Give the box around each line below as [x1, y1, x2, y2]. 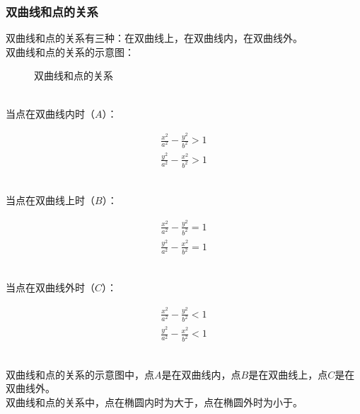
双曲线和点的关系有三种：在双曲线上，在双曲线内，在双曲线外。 [6, 30, 303, 45]
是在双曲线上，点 [248, 367, 328, 381]
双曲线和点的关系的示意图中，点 [6, 367, 154, 381]
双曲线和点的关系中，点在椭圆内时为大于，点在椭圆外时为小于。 [6, 394, 303, 409]
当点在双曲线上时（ [6, 193, 95, 208]
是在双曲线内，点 [161, 367, 241, 381]
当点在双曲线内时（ [6, 106, 95, 121]
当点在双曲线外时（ [6, 280, 95, 295]
